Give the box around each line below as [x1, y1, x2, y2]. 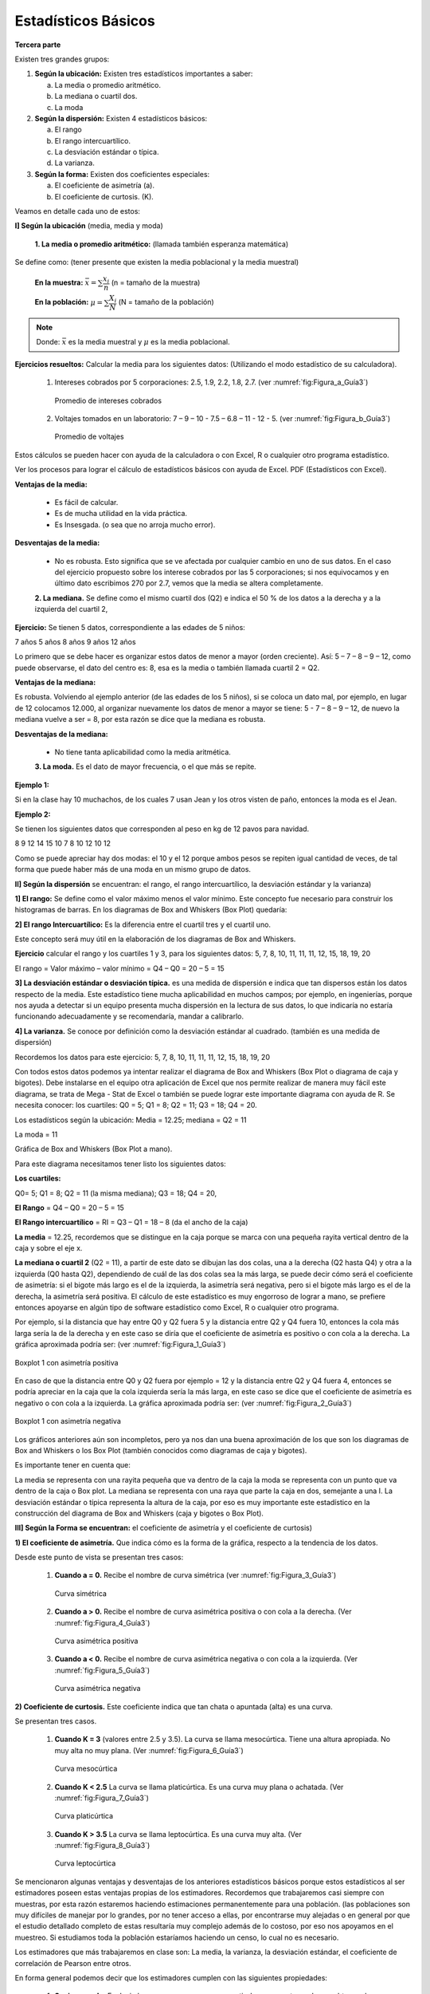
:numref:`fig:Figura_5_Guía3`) [54, 1665, 150, 1675]
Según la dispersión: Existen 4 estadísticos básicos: [34, 113, 208, 123]
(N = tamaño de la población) [118, 298, 214, 307]
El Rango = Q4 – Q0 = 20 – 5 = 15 [14, 1203, 125, 1212]
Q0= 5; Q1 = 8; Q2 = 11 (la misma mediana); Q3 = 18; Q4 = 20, [14, 1188, 217, 1198]
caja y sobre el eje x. [14, 1243, 83, 1253]
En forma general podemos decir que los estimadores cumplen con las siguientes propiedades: [14, 1973, 328, 1982]
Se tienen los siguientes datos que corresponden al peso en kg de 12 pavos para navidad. [14, 824, 310, 833]
